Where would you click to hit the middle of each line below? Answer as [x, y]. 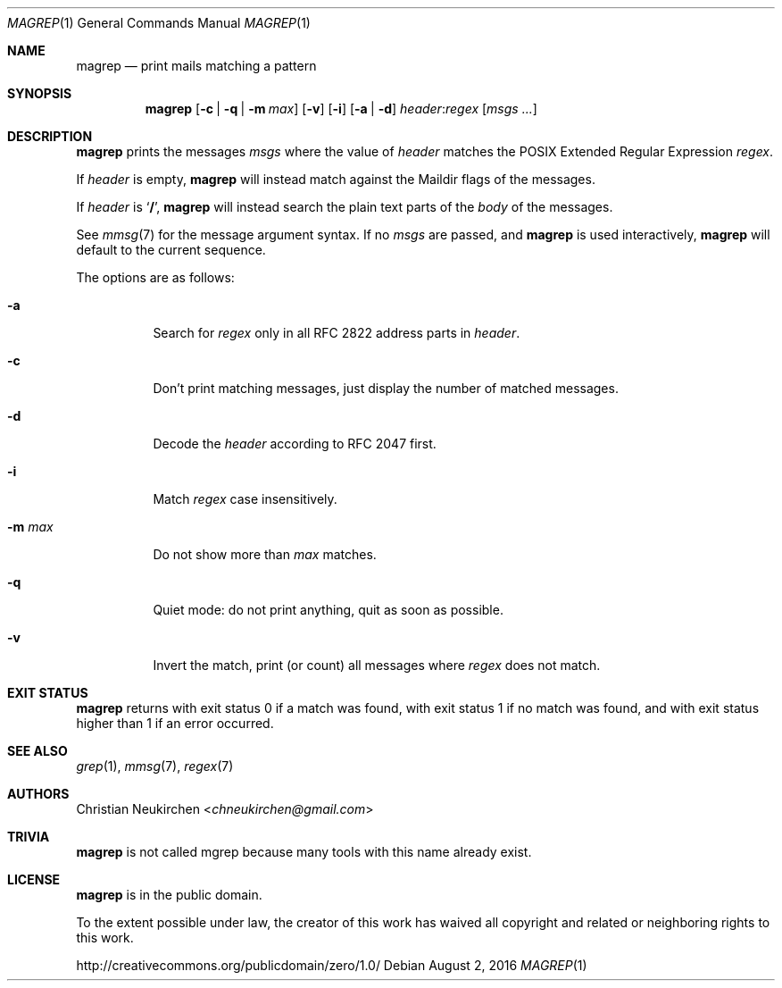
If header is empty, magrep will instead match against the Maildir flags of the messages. [336, 179]
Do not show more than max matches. [265, 554]
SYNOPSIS [40, 93]
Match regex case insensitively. [245, 499]
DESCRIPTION [50, 136]
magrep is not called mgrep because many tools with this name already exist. [304, 852]
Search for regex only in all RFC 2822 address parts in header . [337, 333]
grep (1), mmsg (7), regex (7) [155, 766]
